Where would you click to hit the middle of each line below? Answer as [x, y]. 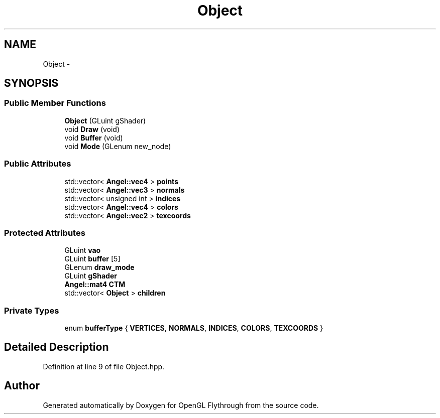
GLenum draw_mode [99, 267]
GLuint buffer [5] [92, 259]
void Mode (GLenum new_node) [118, 146]
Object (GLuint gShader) [105, 120]
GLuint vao [83, 250]
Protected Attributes [45, 233]
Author [22, 386]
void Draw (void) [92, 129]
